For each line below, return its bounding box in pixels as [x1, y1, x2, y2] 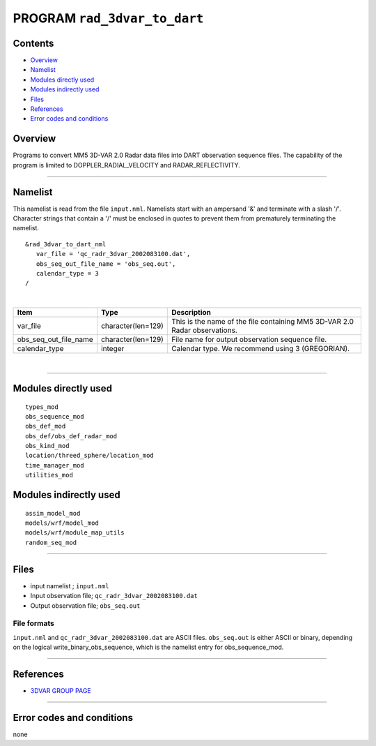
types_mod [25, 403, 58, 411]
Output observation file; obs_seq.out [30, 601, 141, 610]
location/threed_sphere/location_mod [25, 452, 155, 460]
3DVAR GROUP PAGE [30, 686, 91, 694]
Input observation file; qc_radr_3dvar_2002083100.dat [30, 592, 198, 600]
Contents [13, 37, 54, 49]
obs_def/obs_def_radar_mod [25, 432, 118, 440]
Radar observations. [171, 325, 238, 335]
